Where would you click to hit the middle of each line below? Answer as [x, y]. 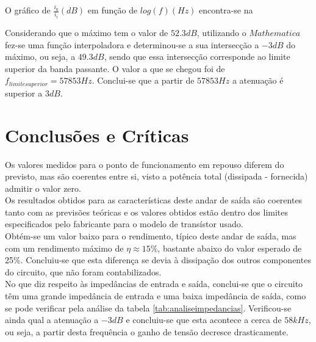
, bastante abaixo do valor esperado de [230, 248]
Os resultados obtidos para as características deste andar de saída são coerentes [154, 200]
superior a [24, 93]
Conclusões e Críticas [97, 135]
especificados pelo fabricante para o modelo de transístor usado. [124, 224]
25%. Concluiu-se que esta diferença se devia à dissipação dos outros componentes [158, 260]
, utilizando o [221, 32]
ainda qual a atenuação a [52, 320]
